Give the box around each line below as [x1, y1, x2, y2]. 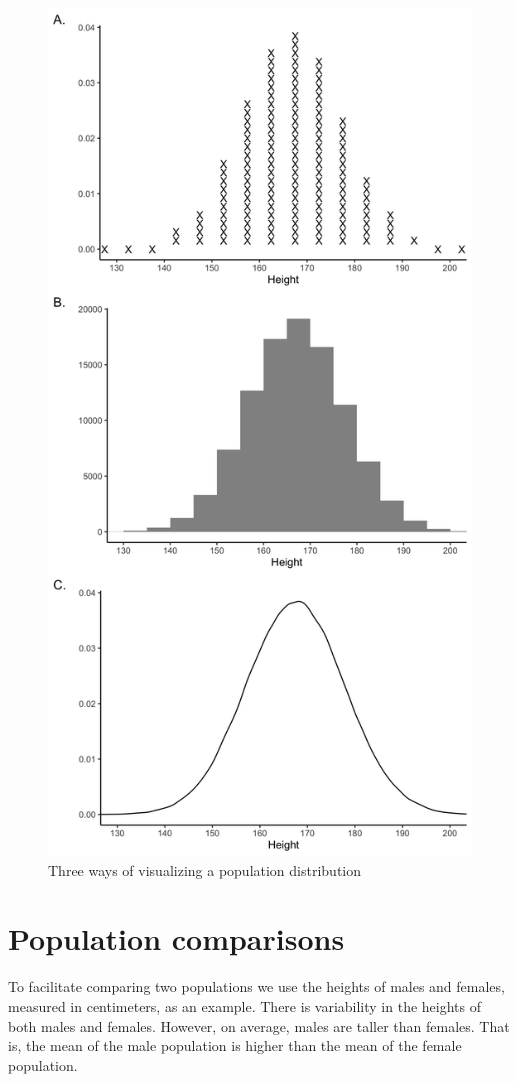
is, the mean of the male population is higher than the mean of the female [8, 1035, 462, 1056]
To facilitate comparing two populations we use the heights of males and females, [8, 976, 505, 997]
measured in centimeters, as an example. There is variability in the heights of [8, 995, 482, 1016]
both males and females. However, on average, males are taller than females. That [8, 1015, 510, 1036]
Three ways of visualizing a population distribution [48, 859, 362, 880]
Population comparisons [8, 918, 345, 959]
